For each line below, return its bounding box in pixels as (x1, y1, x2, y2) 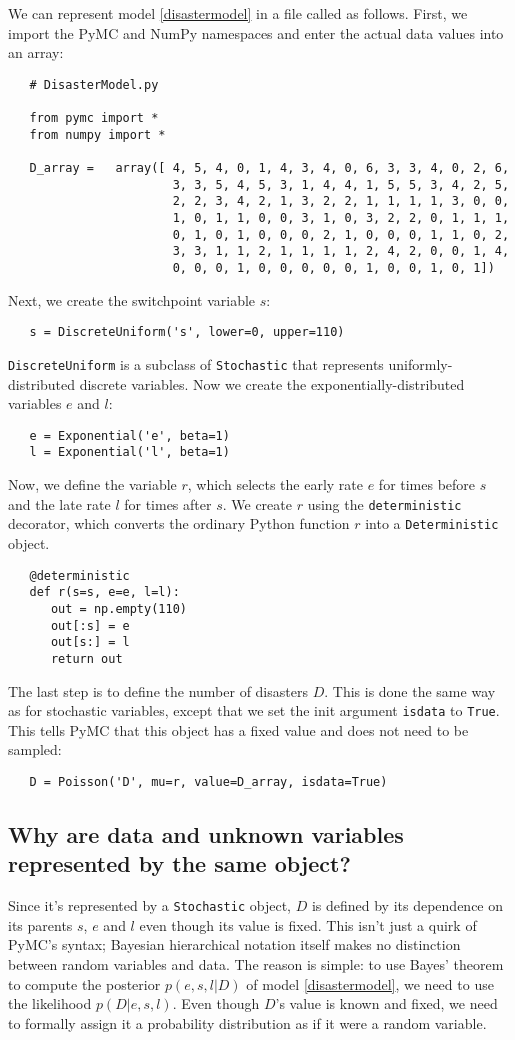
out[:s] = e (50, 618, 130, 633)
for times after (124, 493, 212, 514)
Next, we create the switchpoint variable (8, 289, 256, 310)
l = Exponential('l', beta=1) (29, 445, 230, 460)
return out (50, 651, 123, 666)
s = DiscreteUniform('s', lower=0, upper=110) (29, 325, 345, 340)
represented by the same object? (8, 848, 351, 879)
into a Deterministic (365, 513, 499, 534)
